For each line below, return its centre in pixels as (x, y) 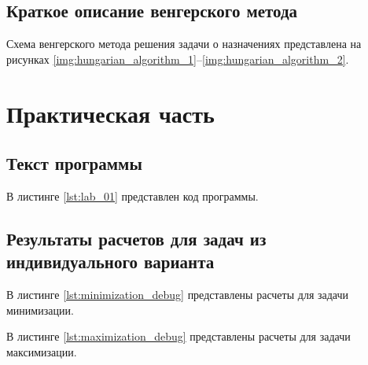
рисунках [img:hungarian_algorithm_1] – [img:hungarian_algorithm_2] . (178, 59)
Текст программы (74, 163)
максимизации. (42, 351)
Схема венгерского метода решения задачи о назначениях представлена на (184, 44)
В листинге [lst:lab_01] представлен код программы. (132, 195)
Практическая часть (110, 113)
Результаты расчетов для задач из (136, 238)
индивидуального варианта (110, 262)
